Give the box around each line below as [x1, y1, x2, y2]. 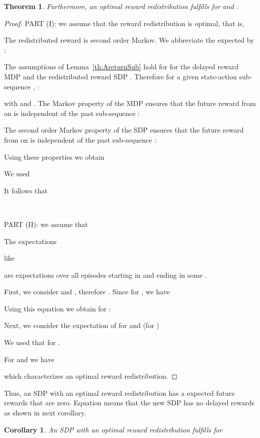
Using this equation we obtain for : [4, 303, 111, 313]
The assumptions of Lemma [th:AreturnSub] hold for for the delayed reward [4, 61, 239, 72]
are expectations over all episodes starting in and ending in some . [4, 269, 207, 280]
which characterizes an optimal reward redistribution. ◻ [4, 371, 178, 381]
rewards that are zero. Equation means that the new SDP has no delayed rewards [4, 397, 255, 408]
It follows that [4, 185, 48, 195]
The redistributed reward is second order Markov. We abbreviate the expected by [4, 35, 254, 45]
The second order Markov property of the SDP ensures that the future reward [4, 125, 244, 135]
